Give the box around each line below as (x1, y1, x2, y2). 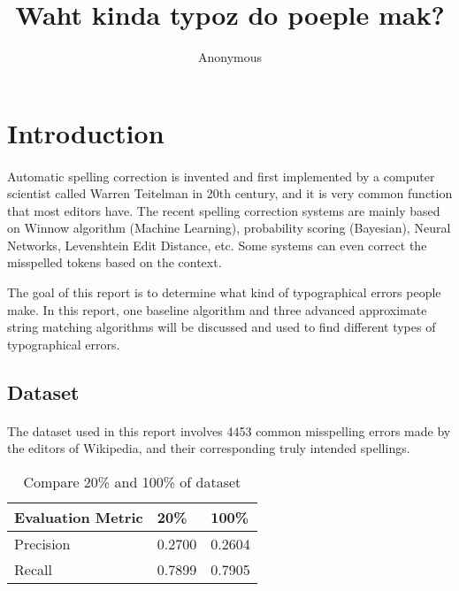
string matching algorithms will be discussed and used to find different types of (7, 318, 436, 336)
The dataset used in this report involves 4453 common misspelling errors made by (7, 421, 451, 440)
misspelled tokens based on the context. (7, 253, 222, 272)
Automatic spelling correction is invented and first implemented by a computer (7, 166, 435, 185)
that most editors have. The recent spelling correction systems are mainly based (7, 201, 440, 219)
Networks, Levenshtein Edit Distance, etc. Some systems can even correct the (7, 235, 427, 254)
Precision (14, 533, 71, 554)
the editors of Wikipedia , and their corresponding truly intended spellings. (7, 439, 410, 457)
